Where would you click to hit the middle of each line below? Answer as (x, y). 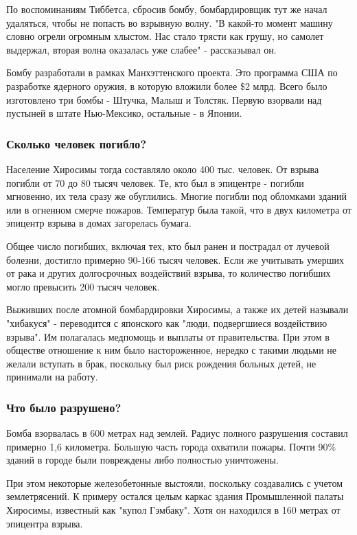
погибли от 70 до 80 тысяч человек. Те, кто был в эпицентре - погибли (155, 182)
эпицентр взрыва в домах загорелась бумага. (99, 223)
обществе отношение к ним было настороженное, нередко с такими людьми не (172, 350)
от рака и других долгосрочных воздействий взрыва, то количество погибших (169, 273)
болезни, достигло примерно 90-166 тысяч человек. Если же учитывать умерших (175, 259)
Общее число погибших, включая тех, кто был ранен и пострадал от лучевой (168, 246)
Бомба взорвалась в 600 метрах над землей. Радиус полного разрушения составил (177, 433)
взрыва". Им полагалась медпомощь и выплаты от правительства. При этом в (168, 336)
